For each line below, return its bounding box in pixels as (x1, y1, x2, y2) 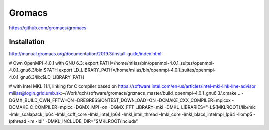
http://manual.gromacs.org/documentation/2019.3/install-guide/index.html (9, 51, 162, 57)
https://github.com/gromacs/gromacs (9, 25, 87, 31)
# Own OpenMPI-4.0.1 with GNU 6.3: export (9, 60, 99, 66)
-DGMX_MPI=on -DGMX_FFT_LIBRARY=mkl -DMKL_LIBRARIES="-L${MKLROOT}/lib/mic (73, 104, 256, 110)
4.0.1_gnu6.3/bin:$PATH (9, 67, 58, 73)
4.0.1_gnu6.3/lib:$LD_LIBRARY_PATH (9, 74, 84, 80)
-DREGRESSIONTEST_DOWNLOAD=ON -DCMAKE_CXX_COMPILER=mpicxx (75, 97, 231, 103)
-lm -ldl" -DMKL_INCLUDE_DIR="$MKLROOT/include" (27, 118, 138, 124)
